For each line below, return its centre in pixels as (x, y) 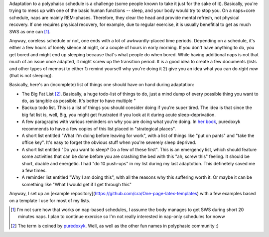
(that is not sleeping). (31, 75)
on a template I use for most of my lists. (50, 200)
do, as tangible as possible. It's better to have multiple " (79, 101)
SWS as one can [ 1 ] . (30, 31)
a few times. (34, 170)
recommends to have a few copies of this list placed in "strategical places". (99, 128)
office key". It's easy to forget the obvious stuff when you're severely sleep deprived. (109, 142)
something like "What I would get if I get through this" (77, 184)
